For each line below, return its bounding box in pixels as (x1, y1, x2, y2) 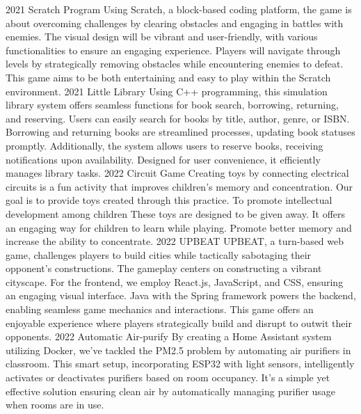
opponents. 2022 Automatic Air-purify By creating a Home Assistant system (6, 329, 332, 344)
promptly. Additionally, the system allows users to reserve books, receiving (6, 138, 323, 152)
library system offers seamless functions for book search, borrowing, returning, (6, 97, 339, 112)
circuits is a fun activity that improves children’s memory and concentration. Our (6, 179, 353, 193)
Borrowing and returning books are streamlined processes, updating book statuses (6, 125, 355, 139)
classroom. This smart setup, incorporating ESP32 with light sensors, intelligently (6, 356, 355, 371)
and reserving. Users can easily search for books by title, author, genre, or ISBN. (6, 111, 350, 125)
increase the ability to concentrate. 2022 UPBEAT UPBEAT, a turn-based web (6, 234, 344, 248)
